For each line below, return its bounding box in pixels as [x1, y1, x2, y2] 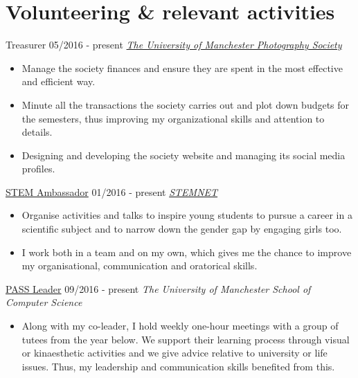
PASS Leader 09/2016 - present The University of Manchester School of [6, 281, 311, 296]
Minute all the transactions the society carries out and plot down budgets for [21, 97, 350, 111]
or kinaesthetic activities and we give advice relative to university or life [21, 345, 328, 360]
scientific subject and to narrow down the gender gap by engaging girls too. [21, 222, 342, 236]
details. [21, 125, 53, 139]
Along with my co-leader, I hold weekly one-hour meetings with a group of [21, 318, 339, 333]
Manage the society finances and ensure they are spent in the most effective [21, 60, 343, 75]
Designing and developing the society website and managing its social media [21, 147, 346, 162]
